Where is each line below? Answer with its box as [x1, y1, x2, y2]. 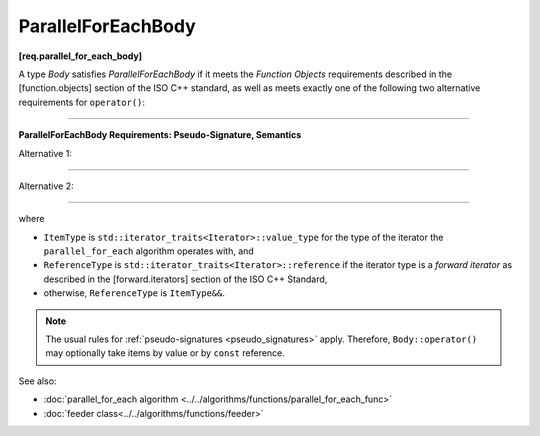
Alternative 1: [18, 147, 72, 159]
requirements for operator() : [18, 96, 145, 108]
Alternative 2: [18, 180, 74, 192]
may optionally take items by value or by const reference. [45, 347, 285, 359]
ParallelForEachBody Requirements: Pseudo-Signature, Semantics [18, 129, 302, 141]
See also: [18, 375, 57, 387]
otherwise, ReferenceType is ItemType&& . [43, 287, 225, 299]
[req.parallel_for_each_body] [18, 50, 143, 62]
